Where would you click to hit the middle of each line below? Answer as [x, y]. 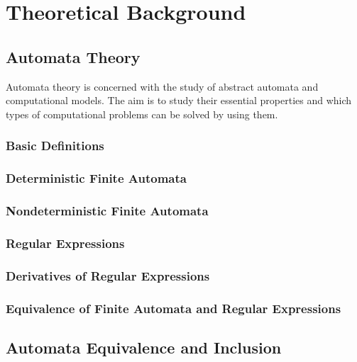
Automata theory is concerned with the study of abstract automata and [162, 86]
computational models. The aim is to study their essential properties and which [179, 100]
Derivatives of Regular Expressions [108, 275]
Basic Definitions [55, 146]
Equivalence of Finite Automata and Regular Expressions [174, 308]
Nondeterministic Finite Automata [107, 210]
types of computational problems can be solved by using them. [142, 114]
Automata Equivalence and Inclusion [144, 347]
